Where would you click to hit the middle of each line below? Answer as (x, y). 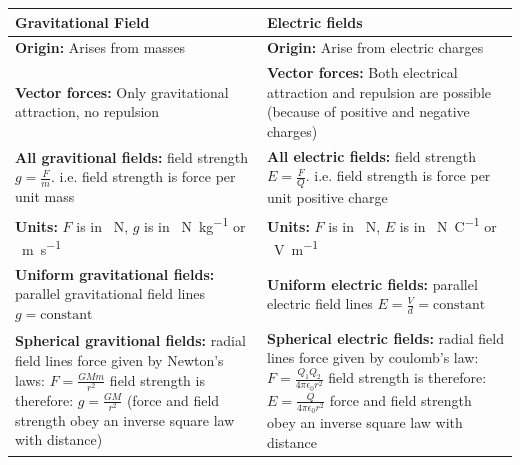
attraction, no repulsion (87, 111)
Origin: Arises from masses (100, 47)
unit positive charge (327, 197)
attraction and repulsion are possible (379, 91)
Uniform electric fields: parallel (372, 283)
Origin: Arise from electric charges (375, 47)
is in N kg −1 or (195, 224)
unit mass (45, 196)
